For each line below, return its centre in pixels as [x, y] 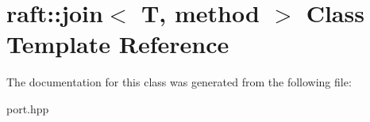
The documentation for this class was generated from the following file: [179, 82]
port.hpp [28, 108]
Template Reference [118, 44]
